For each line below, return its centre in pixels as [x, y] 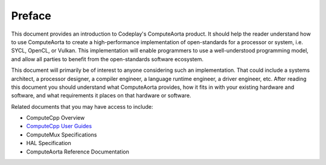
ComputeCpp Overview [56, 118]
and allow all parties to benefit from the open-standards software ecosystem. [107, 59]
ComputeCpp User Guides [59, 126]
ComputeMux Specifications [62, 134]
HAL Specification [49, 143]
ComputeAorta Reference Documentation [78, 152]
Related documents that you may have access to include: [82, 106]
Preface [31, 16]
